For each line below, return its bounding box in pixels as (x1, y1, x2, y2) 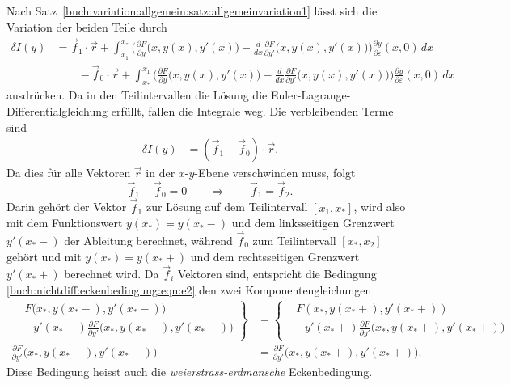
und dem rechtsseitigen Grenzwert (190, 247, 360, 264)
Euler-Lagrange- (270, 87, 351, 104)
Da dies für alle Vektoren (6, 164, 131, 181)
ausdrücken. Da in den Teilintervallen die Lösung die (6, 87, 268, 104)
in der (146, 164, 175, 181)
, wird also (353, 198, 406, 215)
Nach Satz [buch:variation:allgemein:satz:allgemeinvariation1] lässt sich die (6, 2, 378, 19)
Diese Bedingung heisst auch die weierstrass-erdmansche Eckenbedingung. (6, 362, 373, 379)
